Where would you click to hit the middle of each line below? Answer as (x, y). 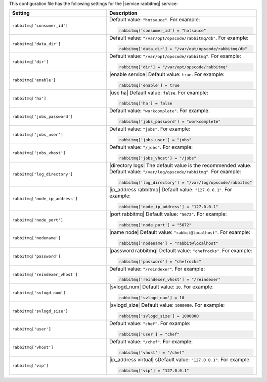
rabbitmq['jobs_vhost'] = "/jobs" (158, 158)
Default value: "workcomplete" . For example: (160, 110)
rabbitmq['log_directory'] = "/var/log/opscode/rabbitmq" (185, 183)
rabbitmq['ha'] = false (146, 103)
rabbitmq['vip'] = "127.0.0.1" (154, 371)
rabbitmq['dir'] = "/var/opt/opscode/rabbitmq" (174, 67)
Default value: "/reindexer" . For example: (157, 269)
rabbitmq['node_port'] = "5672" (155, 225)
